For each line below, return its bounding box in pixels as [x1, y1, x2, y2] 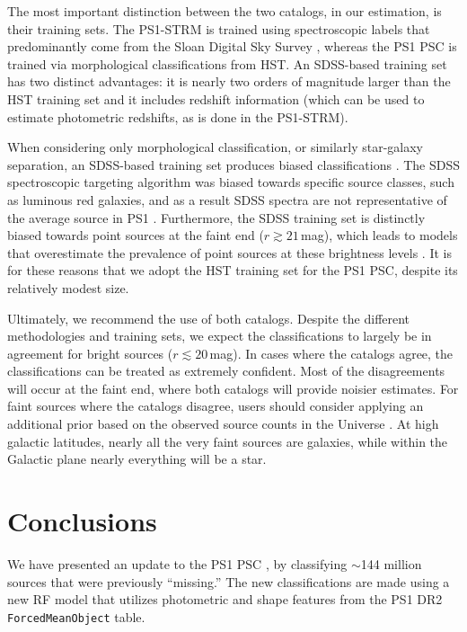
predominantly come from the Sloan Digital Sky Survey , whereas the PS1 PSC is [7, 37, 457, 56]
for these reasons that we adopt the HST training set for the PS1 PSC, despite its [7, 261, 458, 280]
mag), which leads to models [301, 226, 458, 245]
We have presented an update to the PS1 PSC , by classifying [7, 554, 348, 573]
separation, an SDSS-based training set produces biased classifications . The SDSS [7, 155, 460, 174]
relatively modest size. [7, 278, 129, 297]
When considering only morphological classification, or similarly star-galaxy [7, 138, 424, 156]
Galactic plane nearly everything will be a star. [7, 450, 267, 468]
